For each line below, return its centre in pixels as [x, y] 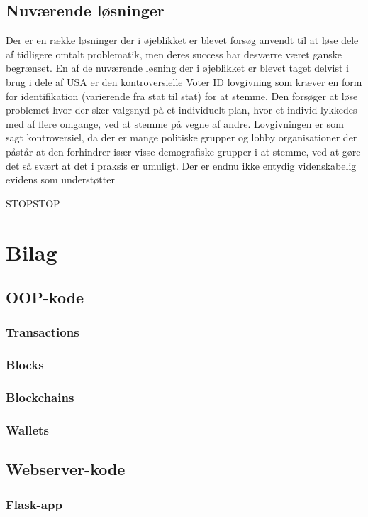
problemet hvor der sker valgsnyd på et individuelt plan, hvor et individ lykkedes [182, 110]
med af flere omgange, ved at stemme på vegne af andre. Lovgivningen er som [175, 123]
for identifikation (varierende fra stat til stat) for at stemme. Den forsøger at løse [182, 96]
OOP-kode [45, 297]
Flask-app [34, 504]
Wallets [27, 429]
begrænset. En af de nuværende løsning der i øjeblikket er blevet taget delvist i [177, 68]
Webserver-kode [66, 469]
